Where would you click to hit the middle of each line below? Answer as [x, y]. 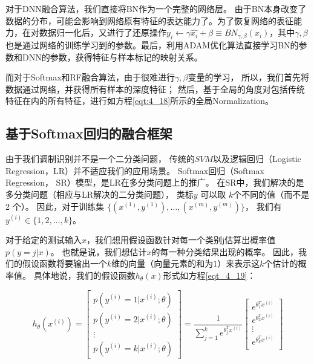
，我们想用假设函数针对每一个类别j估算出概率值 [181, 240]
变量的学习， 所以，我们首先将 [249, 77]
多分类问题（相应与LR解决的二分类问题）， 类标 [100, 194]
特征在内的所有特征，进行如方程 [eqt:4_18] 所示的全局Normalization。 [140, 101]
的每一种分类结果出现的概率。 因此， [225, 251]
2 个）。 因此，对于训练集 [55, 206]
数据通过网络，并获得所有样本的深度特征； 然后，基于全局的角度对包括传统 [155, 89]
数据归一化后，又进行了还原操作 [103, 32]
